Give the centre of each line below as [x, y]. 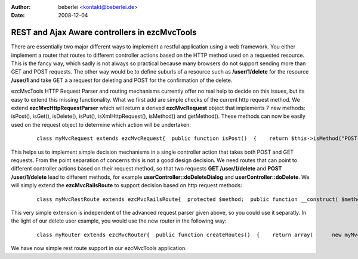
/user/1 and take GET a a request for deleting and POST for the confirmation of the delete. [122, 80]
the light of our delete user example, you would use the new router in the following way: [119, 221]
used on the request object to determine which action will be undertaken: [101, 124]
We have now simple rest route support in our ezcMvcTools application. [99, 248]
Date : [18, 16]
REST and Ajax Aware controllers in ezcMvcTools [104, 33]
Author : [21, 7]
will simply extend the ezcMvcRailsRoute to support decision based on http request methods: [126, 185]
